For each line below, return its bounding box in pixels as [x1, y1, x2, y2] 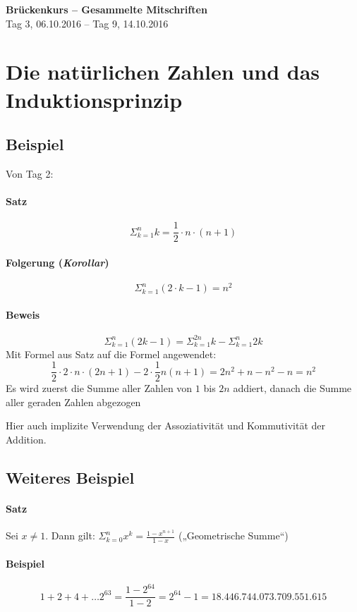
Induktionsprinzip [6, 85, 183, 114]
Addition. [6, 432, 47, 447]
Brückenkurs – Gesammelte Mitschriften [6, 2, 207, 16]
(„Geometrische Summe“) [178, 528, 289, 543]
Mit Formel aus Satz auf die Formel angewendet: [6, 346, 217, 361]
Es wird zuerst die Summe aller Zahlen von [6, 381, 193, 396]
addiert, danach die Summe [233, 381, 352, 396]
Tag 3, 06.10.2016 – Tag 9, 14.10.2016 [6, 16, 169, 30]
